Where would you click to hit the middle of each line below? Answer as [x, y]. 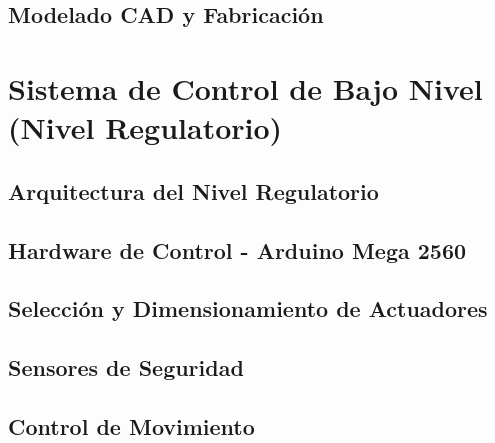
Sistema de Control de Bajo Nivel [245, 87]
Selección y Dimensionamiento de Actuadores [248, 308]
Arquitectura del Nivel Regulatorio [193, 190]
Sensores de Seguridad [126, 367]
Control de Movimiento [131, 425]
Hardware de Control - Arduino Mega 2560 [237, 249]
